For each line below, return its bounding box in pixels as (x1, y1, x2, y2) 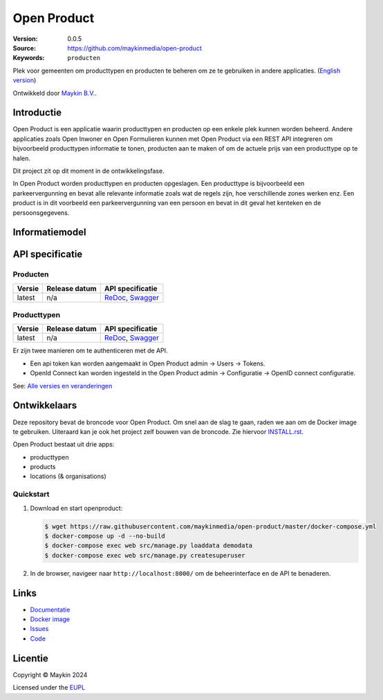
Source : (12, 44, 37, 52)
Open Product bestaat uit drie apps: (12, 440, 115, 448)
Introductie (12, 107, 62, 119)
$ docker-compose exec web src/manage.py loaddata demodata (44, 542, 253, 549)
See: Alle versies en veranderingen (12, 381, 113, 390)
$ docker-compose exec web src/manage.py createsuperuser (44, 551, 245, 559)
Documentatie (30, 605, 71, 614)
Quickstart (12, 489, 50, 499)
